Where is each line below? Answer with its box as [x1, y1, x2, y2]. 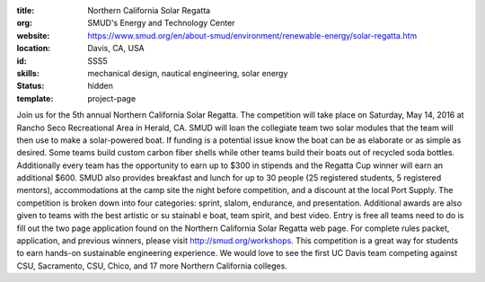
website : [16, 30, 50, 40]
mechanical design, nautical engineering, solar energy [87, 67, 288, 78]
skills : [16, 67, 40, 78]
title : [16, 5, 35, 15]
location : [16, 43, 51, 54]
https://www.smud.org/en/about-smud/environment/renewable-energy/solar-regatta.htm [87, 30, 418, 40]
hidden [87, 81, 114, 92]
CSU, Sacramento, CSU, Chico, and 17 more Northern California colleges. [16, 260, 287, 271]
